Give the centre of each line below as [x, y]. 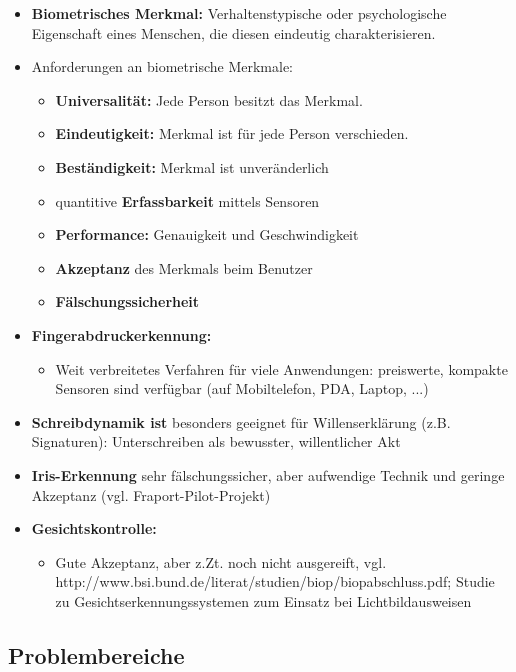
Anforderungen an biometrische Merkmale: [162, 66]
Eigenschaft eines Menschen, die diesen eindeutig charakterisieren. [233, 32]
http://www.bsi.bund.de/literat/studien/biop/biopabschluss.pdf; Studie [275, 581]
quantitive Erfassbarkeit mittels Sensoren [187, 200]
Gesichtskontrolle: [94, 528]
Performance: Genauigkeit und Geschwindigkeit [207, 234]
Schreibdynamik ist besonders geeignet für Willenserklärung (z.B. [241, 421]
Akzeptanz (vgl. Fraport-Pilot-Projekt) [151, 494]
